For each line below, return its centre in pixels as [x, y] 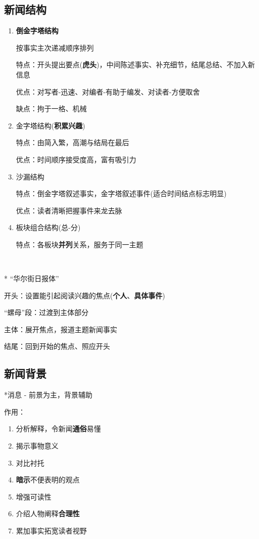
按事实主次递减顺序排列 [55, 47]
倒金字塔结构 [37, 31]
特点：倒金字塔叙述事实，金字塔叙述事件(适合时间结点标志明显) [121, 193]
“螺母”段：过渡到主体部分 [46, 312]
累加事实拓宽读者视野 [51, 531]
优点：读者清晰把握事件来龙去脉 [69, 210]
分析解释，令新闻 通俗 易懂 [58, 429]
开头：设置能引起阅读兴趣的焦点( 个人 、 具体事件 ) [85, 295]
